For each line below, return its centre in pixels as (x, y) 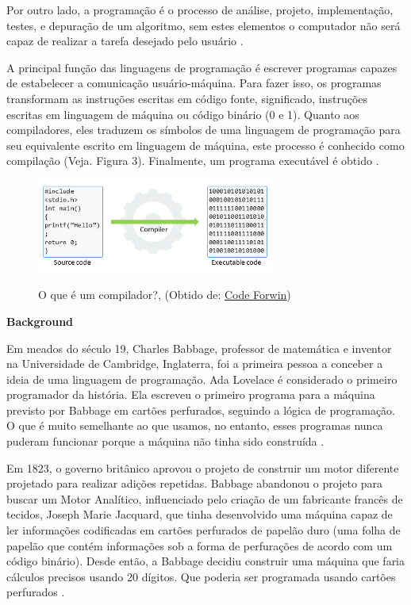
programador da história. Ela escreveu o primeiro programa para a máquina (191, 394)
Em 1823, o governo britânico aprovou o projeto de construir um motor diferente (203, 467)
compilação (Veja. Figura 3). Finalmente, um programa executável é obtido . (193, 161)
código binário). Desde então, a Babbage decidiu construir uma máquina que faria (206, 561)
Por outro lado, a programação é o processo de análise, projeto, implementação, (200, 10)
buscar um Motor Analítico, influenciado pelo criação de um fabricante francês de (205, 498)
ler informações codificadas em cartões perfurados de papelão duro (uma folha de (204, 530)
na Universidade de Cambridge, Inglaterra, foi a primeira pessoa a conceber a (195, 364)
